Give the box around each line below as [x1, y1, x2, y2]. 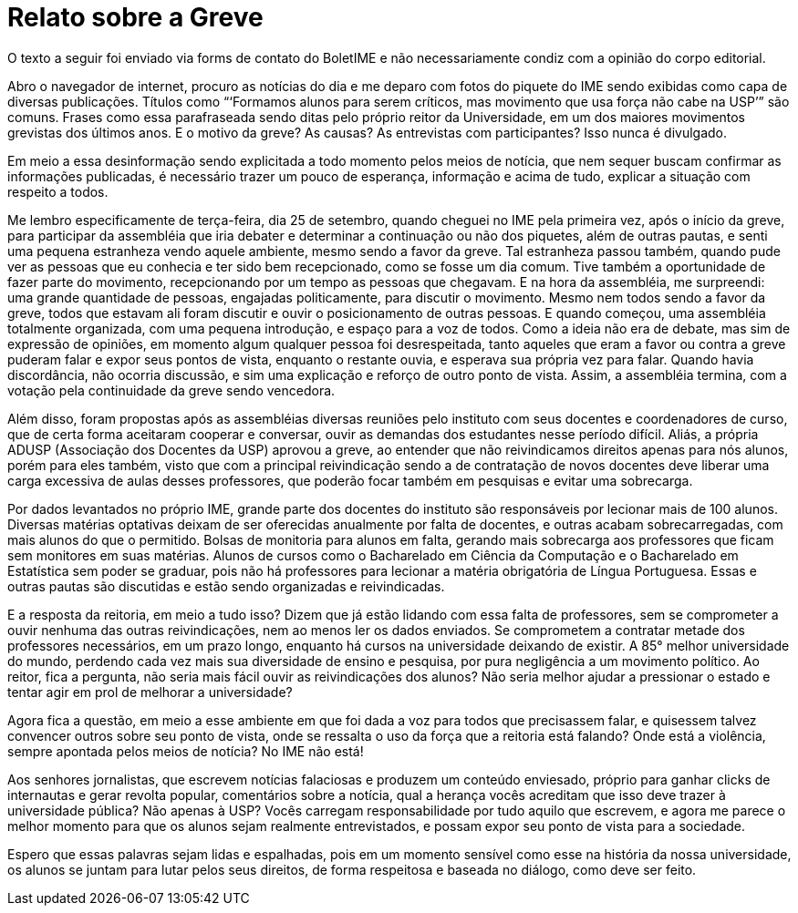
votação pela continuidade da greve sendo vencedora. [7, 382, 336, 398]
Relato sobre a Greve [7, 2, 264, 33]
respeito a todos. [7, 183, 109, 200]
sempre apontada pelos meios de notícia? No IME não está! [7, 743, 364, 759]
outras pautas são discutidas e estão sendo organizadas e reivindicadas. [7, 578, 445, 594]
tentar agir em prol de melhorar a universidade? [7, 683, 293, 700]
